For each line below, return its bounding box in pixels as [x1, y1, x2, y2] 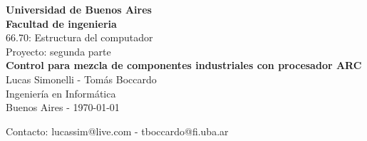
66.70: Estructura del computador [6, 30, 153, 45]
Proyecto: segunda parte [6, 43, 111, 58]
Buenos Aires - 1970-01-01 [6, 100, 120, 115]
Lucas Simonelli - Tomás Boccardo [6, 71, 157, 86]
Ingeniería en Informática [6, 85, 116, 100]
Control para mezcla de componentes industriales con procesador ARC [6, 58, 362, 73]
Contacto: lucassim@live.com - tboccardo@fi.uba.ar [6, 123, 229, 138]
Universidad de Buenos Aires [6, 2, 152, 16]
